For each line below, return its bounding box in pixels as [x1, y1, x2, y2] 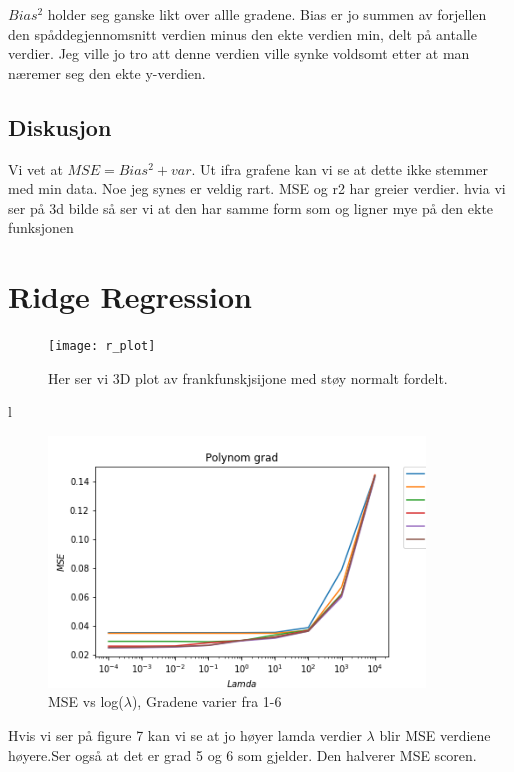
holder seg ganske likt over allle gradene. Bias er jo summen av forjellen [47, 4, 487, 24]
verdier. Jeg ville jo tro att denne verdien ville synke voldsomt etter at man [8, 43, 470, 64]
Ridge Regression [8, 276, 252, 317]
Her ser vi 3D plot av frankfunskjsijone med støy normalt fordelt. [48, 367, 448, 388]
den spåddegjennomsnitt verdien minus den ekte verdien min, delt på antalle [8, 23, 477, 44]
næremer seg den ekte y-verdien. [8, 62, 206, 83]
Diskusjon [8, 111, 112, 142]
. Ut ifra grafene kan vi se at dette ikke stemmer [191, 158, 489, 179]
